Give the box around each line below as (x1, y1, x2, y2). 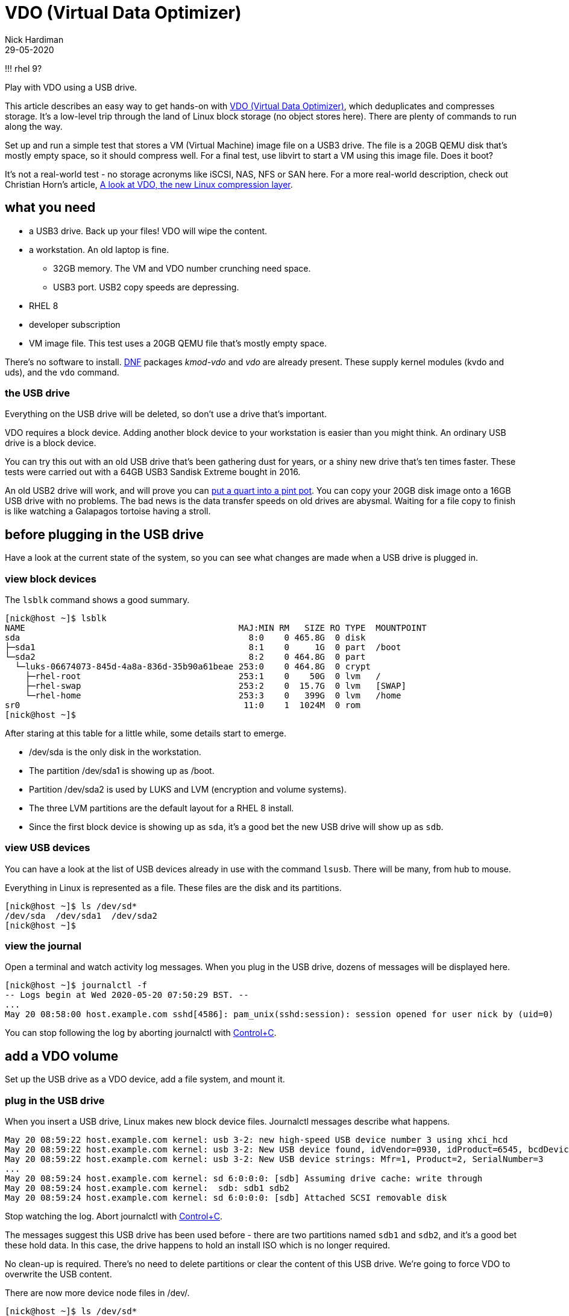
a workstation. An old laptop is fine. (29, 244, 169, 255)
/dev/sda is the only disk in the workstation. (29, 746, 201, 757)
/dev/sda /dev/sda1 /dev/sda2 (5, 910, 157, 921)
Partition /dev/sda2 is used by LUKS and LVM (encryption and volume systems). (29, 784, 347, 794)
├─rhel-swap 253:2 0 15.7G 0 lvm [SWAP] (25, 680, 406, 691)
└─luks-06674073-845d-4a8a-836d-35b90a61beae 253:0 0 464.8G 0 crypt (14, 661, 371, 671)
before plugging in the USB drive (5, 526, 204, 542)
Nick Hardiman (5, 34, 64, 45)
